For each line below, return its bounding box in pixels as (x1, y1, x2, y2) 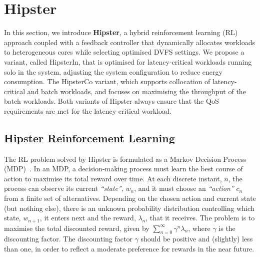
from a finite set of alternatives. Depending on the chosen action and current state (4, 193, 256, 203)
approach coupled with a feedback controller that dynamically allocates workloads (4, 37, 255, 47)
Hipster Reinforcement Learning (4, 130, 175, 145)
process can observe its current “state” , (4, 183, 123, 193)
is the (218, 222, 235, 233)
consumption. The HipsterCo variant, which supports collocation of (4, 76, 210, 87)
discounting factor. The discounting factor (4, 233, 132, 244)
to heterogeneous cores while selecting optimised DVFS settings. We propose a (4, 47, 244, 57)
